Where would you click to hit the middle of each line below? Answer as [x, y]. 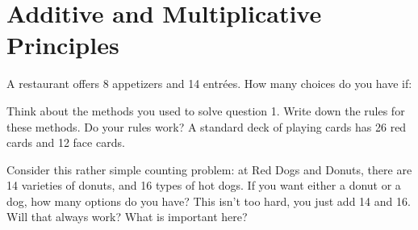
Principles [63, 45]
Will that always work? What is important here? [127, 217]
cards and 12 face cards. [66, 142]
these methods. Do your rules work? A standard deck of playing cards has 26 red [207, 126]
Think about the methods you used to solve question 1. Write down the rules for [206, 110]
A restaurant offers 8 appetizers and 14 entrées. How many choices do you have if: [209, 84]
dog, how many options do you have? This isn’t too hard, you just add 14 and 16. [209, 201]
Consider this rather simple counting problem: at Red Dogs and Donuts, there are [209, 169]
